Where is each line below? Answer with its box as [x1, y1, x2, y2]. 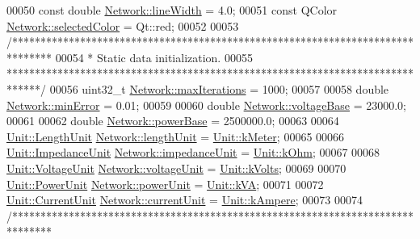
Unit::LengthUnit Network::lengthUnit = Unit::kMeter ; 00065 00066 [6, 128, 345, 145]
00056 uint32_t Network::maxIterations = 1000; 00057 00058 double [49, 80, 389, 97]
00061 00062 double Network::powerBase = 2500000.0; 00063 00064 [6, 112, 339, 129]
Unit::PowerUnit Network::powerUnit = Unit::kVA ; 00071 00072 [6, 175, 324, 192]
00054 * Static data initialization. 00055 [55, 48, 253, 65]
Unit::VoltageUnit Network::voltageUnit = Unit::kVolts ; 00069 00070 [6, 159, 346, 176]
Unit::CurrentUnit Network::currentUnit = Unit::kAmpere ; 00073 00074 [6, 191, 363, 208]
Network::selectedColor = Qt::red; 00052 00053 [6, 17, 239, 34]
